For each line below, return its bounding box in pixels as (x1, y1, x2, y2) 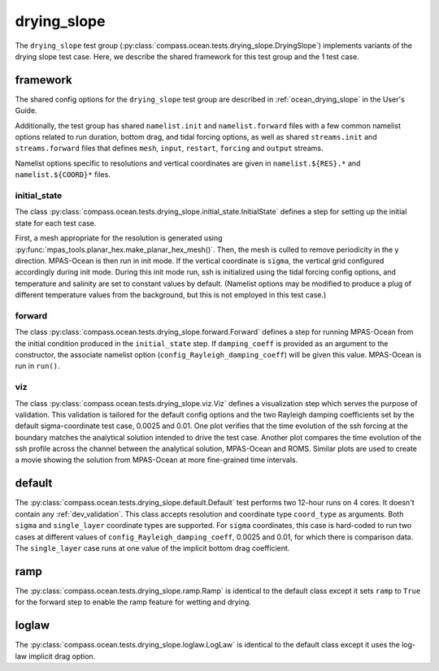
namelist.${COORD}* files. (15, 170, 111, 180)
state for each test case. (15, 218, 97, 227)
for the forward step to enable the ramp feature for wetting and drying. (15, 597, 252, 607)
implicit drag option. (28, 651, 96, 661)
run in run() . (15, 361, 60, 371)
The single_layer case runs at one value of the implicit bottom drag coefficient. (15, 543, 290, 552)
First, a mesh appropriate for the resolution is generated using (15, 233, 223, 243)
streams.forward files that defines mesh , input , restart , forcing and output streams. (15, 143, 324, 154)
